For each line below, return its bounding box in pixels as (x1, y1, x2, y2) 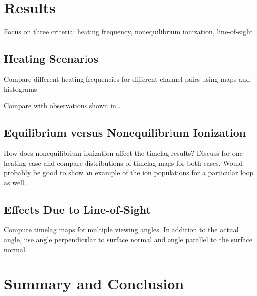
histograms (4, 83, 37, 94)
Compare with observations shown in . (4, 100, 121, 111)
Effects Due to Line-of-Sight (4, 201, 151, 217)
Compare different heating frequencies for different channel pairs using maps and (4, 74, 250, 84)
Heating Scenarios (4, 51, 98, 66)
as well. (4, 177, 26, 187)
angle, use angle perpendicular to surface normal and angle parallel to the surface (4, 234, 253, 245)
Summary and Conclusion (4, 273, 184, 294)
